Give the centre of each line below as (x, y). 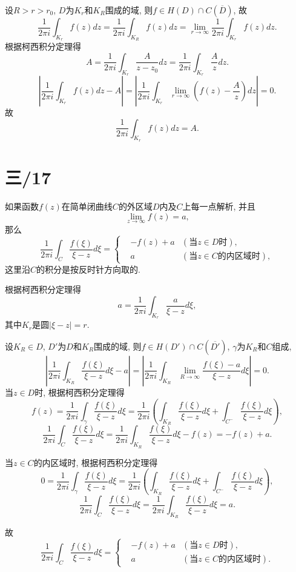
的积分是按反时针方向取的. (88, 269)
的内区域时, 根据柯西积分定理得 (96, 462)
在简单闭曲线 (87, 206)
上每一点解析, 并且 (219, 206)
